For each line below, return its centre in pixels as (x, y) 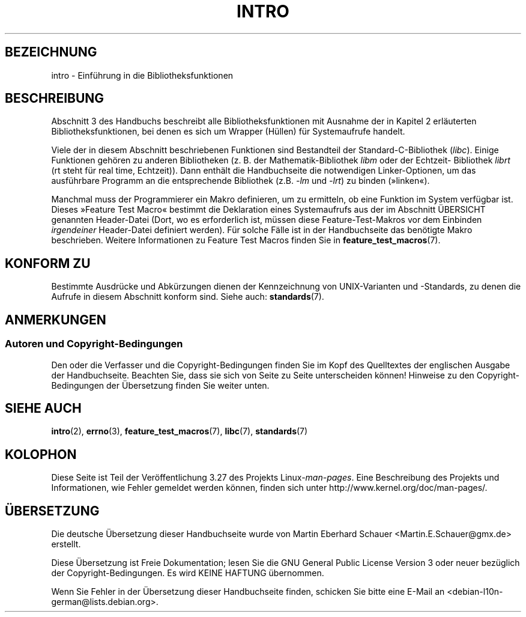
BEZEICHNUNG (51, 52)
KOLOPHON (41, 454)
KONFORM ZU (48, 263)
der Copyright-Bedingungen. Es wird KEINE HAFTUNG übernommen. (188, 573)
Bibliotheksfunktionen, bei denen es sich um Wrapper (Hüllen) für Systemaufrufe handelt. (228, 132)
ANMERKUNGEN (56, 320)
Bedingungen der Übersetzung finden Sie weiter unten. (160, 385)
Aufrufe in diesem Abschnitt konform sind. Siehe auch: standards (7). (188, 297)
